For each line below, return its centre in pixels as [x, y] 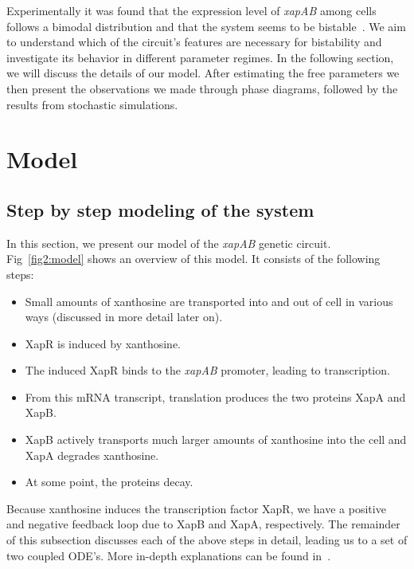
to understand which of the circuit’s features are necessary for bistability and [194, 42]
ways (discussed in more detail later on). [124, 317]
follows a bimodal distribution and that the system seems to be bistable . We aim [206, 26]
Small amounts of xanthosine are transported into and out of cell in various [209, 301]
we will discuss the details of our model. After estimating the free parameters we [203, 73]
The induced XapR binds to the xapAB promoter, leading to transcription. [207, 370]
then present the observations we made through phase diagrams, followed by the [202, 88]
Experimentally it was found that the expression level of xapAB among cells [191, 10]
